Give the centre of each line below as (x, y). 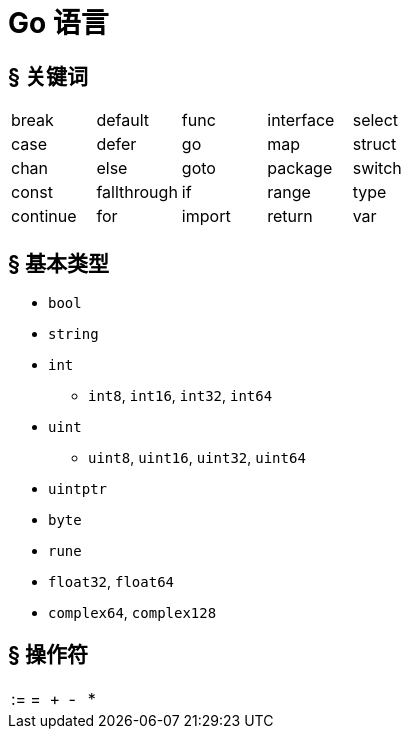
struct (374, 144)
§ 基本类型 (58, 263)
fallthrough (137, 192)
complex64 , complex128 (132, 613)
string (73, 334)
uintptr (78, 489)
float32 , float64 (111, 582)
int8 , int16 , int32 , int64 (180, 396)
